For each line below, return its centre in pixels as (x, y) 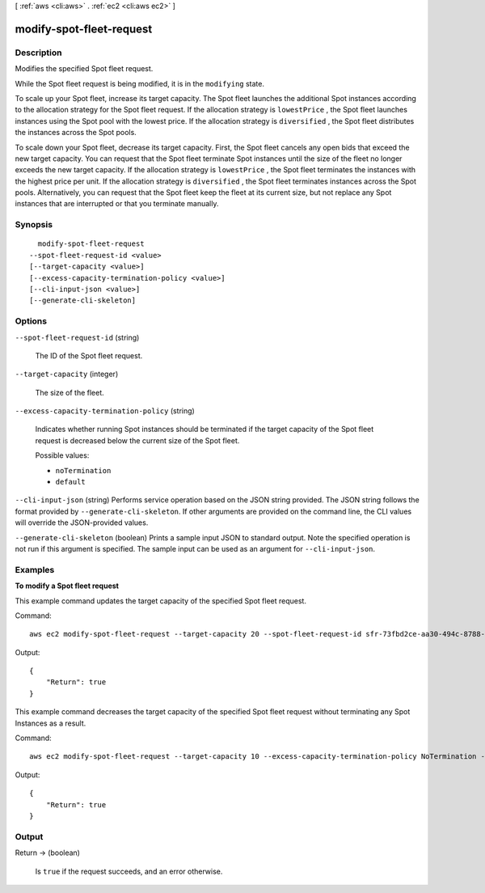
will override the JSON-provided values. (82, 523)
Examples (35, 569)
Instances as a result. (51, 723)
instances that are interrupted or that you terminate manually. (117, 204)
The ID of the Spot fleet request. (89, 355)
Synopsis (34, 225)
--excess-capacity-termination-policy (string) (105, 411)
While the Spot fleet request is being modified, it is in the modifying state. (139, 83)
